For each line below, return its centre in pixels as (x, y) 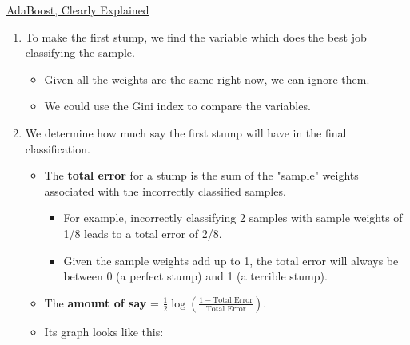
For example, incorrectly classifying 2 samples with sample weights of (233, 218)
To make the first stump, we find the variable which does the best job (196, 36)
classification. (58, 148)
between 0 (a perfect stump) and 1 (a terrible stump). (195, 276)
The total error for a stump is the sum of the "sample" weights (201, 175)
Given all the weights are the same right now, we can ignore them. (207, 79)
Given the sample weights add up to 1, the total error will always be (231, 260)
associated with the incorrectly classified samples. (165, 190)
